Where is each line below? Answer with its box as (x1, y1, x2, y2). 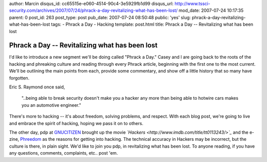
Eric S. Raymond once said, (9, 84, 65, 90)
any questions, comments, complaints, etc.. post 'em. (9, 150, 118, 156)
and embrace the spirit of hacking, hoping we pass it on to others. (9, 120, 143, 126)
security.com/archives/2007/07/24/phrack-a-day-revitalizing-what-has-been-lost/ (9, 7, 178, 13)
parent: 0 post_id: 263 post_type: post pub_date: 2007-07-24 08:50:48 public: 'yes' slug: (9, 14, 191, 20)
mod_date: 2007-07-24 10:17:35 (178, 7, 244, 13)
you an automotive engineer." (21, 102, 82, 108)
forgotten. (9, 75, 30, 81)
